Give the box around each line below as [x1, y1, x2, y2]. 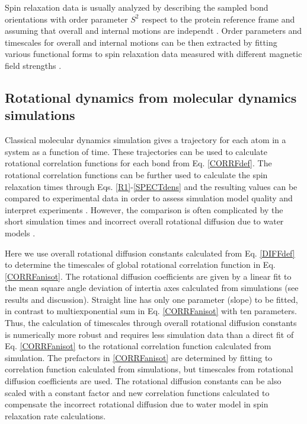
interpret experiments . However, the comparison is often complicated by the [5, 203, 283, 216]
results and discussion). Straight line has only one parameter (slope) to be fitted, [5, 293, 298, 305]
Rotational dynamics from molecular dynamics [5, 88, 297, 106]
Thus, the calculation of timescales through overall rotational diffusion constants [5, 317, 297, 329]
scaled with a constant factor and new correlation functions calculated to [5, 386, 270, 398]
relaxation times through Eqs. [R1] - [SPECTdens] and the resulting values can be [5, 180, 298, 192]
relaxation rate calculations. [5, 409, 106, 422]
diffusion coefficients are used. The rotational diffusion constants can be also [5, 375, 282, 387]
